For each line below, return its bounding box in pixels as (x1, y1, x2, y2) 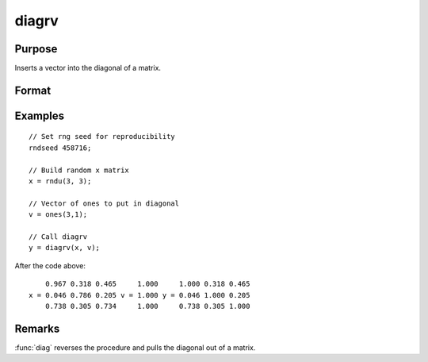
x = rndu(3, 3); (29, 177, 92, 186)
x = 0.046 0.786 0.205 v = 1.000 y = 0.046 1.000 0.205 (29, 291, 250, 299)
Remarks (14, 322, 60, 335)
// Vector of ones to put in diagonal (29, 198, 180, 208)
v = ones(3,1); (29, 210, 88, 219)
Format (14, 83, 52, 97)
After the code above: (14, 260, 86, 270)
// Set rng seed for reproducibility (29, 132, 176, 141)
